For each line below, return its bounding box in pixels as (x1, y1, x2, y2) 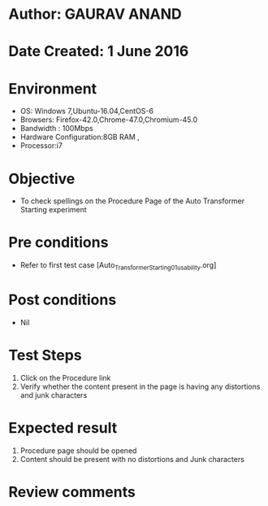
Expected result (8, 419, 118, 438)
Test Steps (8, 347, 83, 364)
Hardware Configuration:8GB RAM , (19, 132, 140, 142)
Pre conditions (8, 233, 109, 252)
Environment (8, 79, 97, 98)
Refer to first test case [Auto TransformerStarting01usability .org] (19, 260, 217, 272)
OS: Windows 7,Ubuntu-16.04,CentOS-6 (19, 107, 154, 116)
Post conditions (8, 290, 117, 309)
